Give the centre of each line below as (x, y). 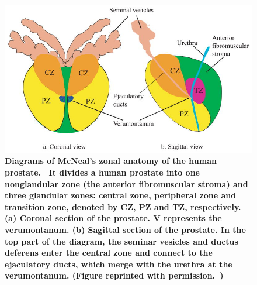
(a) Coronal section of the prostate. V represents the (113, 218)
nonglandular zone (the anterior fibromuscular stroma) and (126, 183)
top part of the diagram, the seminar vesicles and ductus (121, 241)
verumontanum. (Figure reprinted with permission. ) (114, 275)
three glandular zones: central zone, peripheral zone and (121, 195)
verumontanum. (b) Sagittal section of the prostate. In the (125, 229)
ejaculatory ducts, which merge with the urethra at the (119, 264)
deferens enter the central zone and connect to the (109, 253)
